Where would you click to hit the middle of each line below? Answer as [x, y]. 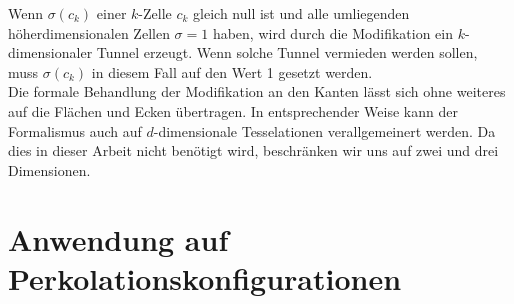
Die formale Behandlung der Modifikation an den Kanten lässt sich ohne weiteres [257, 91]
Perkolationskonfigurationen [205, 277]
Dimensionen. [49, 169]
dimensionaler [50, 52]
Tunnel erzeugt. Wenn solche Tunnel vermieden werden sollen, [287, 52]
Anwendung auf [118, 238]
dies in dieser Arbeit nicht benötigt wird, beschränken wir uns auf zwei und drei [253, 150]
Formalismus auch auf [75, 130]
